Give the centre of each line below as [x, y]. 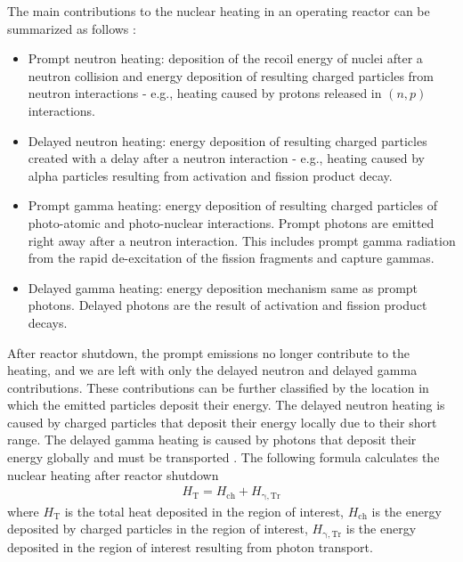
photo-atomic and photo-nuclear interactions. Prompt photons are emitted [231, 222]
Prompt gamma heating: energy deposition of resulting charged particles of [232, 205]
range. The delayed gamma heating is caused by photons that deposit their [212, 440]
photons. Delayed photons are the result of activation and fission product [227, 305]
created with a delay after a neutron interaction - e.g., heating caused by [226, 158]
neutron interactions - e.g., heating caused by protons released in [205, 93]
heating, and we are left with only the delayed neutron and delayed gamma [212, 370]
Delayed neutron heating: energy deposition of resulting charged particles [227, 140]
